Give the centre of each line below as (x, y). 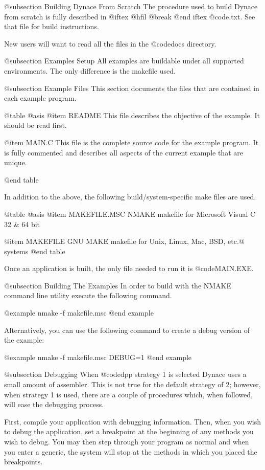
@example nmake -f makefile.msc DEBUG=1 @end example (98, 357)
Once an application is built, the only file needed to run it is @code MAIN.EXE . (129, 268)
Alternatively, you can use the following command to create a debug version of (127, 330)
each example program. (40, 98)
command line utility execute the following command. (88, 295)
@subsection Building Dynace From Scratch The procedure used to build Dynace (131, 6)
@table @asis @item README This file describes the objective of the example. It (132, 115)
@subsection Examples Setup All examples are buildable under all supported (124, 61)
